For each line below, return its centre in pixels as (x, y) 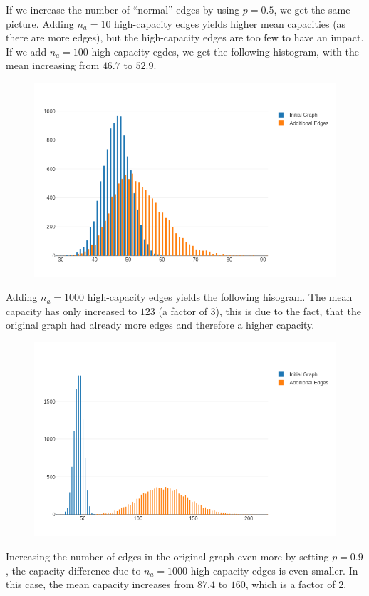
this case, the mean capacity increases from (100, 584)
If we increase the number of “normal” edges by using (123, 9)
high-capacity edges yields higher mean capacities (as (230, 23)
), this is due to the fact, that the (288, 310)
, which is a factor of (290, 584)
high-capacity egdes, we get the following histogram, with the (225, 51)
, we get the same (312, 9)
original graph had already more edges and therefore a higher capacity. (160, 325)
